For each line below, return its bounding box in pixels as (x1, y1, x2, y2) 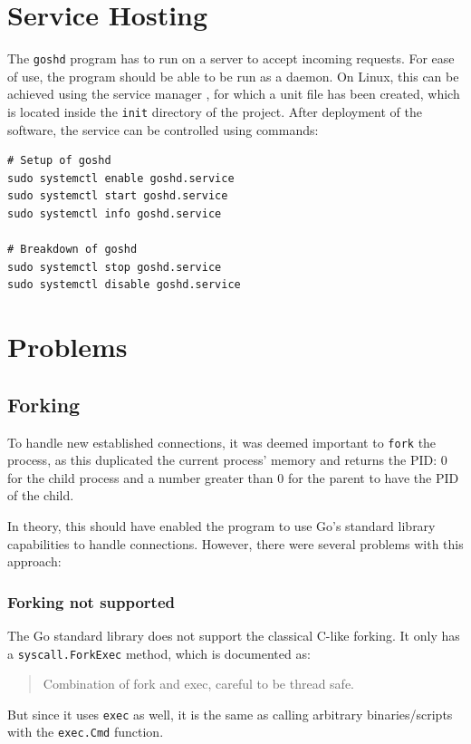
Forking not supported (7, 590, 176, 613)
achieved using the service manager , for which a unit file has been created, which (7, 84, 460, 103)
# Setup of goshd (7, 154, 111, 168)
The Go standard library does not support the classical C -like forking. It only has (7, 625, 460, 644)
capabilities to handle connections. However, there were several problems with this (7, 534, 464, 553)
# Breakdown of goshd (7, 243, 138, 256)
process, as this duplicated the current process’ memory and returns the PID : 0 (7, 450, 447, 469)
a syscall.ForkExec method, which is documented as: (7, 643, 311, 662)
